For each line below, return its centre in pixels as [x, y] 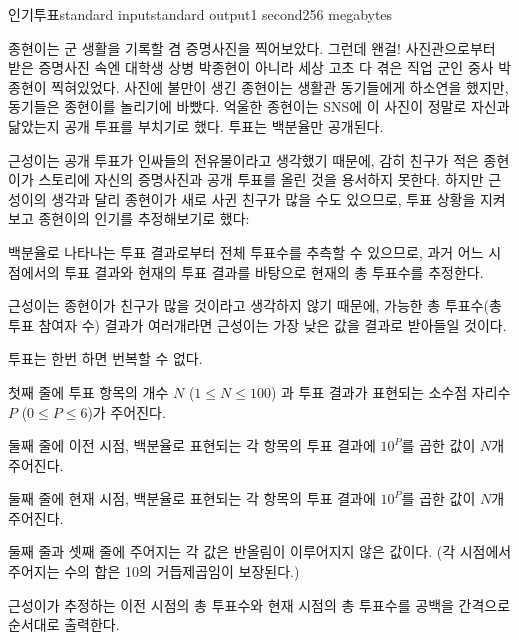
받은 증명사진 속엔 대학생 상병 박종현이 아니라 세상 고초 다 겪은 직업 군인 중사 [251, 67]
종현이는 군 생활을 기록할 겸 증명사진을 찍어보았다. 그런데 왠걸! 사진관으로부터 [252, 47]
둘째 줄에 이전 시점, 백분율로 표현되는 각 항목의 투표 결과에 [192, 445]
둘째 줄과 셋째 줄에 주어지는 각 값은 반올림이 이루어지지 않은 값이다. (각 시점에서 [260, 551]
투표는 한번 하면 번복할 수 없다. [105, 358]
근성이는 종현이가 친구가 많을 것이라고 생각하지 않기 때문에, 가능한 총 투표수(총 [255, 305]
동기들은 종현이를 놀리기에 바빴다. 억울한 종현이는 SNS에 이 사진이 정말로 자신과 [259, 106]
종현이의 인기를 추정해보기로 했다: [144, 218]
